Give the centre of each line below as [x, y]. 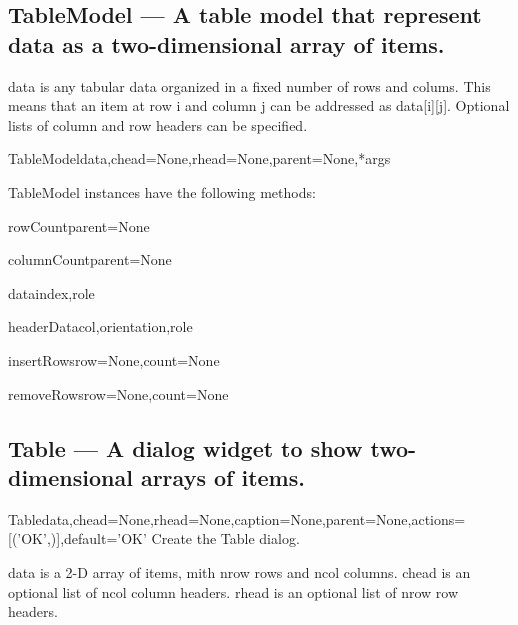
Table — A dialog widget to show [185, 447]
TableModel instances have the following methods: [162, 191]
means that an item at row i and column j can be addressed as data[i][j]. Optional [259, 105]
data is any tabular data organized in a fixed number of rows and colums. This [249, 85]
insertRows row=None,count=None [114, 359]
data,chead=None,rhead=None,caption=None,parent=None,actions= [253, 518]
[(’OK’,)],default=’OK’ [77, 538]
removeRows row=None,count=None [118, 393]
